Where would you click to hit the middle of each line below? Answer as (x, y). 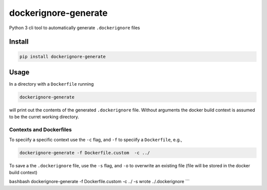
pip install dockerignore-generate (63, 56)
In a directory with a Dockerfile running (51, 84)
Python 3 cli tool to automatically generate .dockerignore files (75, 28)
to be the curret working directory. (44, 117)
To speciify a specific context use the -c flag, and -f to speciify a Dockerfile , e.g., (96, 140)
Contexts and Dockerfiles (40, 130)
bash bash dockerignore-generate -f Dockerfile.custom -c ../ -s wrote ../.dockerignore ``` (99, 182)
